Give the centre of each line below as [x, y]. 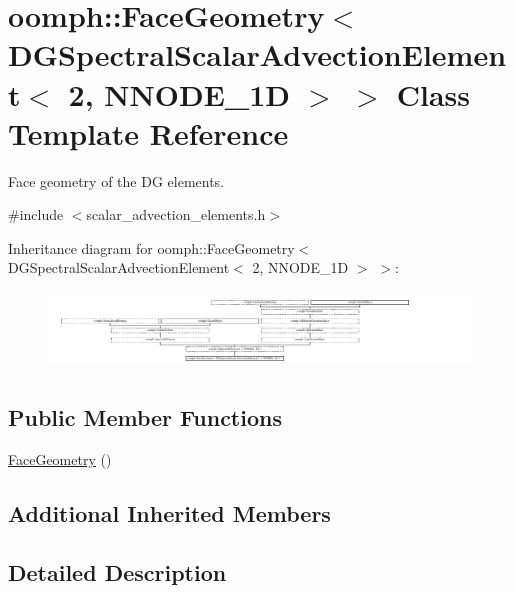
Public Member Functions [145, 417]
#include [36, 214]
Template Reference [148, 132]
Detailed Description [117, 571]
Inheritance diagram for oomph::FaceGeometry [151, 247]
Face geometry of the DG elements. [116, 180]
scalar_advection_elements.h [176, 214]
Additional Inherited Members [169, 512]
